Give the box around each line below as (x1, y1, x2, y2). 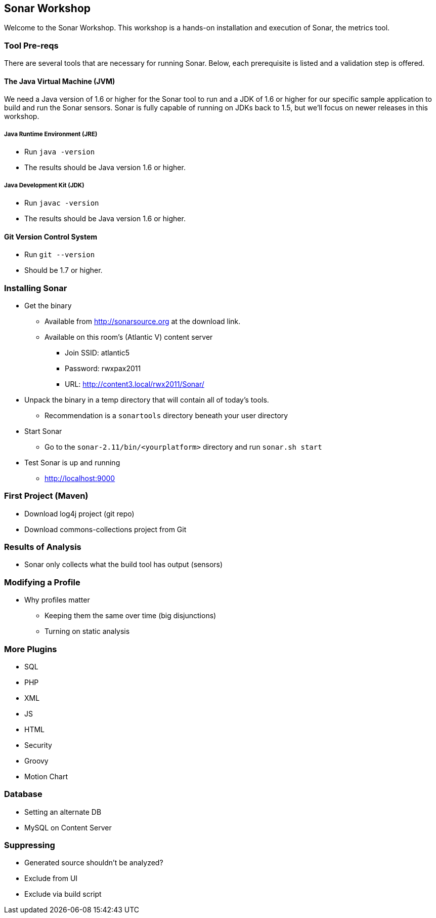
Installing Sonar (4, 283, 67, 293)
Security (24, 740, 52, 749)
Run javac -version (24, 198, 99, 207)
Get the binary (24, 301, 72, 310)
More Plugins (4, 644, 57, 654)
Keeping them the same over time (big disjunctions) (45, 611, 216, 620)
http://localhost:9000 (45, 473, 115, 483)
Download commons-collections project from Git (24, 525, 187, 534)
